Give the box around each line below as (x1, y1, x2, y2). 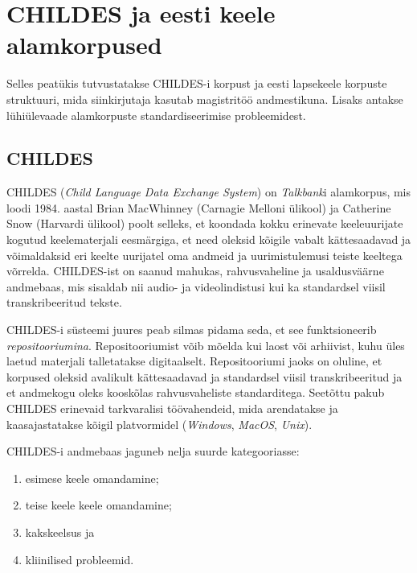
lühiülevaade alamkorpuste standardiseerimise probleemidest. (6, 106, 306, 123)
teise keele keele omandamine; (25, 497, 172, 513)
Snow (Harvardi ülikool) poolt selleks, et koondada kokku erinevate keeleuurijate (6, 215, 403, 232)
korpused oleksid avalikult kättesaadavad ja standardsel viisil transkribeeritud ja (6, 368, 403, 385)
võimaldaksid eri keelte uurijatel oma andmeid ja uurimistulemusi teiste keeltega (6, 246, 403, 263)
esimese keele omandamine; (25, 469, 159, 486)
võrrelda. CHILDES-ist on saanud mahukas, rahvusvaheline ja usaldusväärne (6, 262, 384, 279)
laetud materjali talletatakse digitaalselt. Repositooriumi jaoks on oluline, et (6, 352, 382, 369)
